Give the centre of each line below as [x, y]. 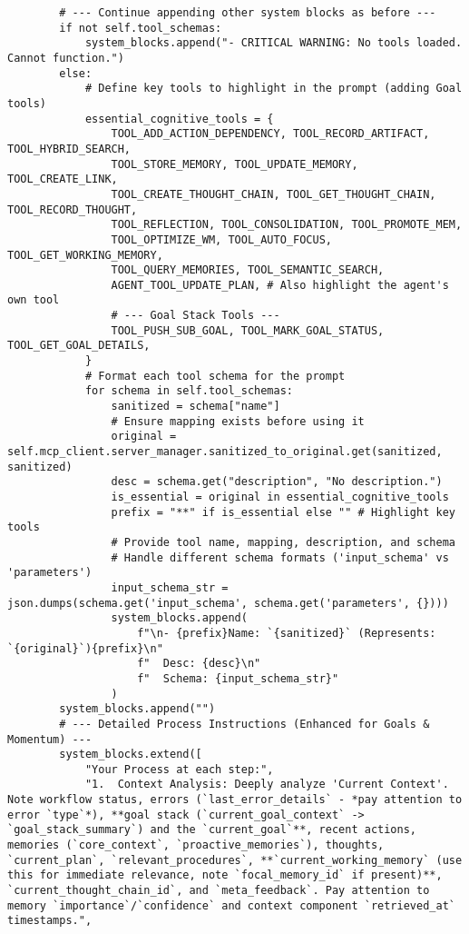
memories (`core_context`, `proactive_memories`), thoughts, [196, 845]
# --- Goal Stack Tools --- [195, 316]
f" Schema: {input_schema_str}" [238, 678]
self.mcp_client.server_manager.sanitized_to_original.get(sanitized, [225, 452]
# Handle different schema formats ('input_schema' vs [280, 557]
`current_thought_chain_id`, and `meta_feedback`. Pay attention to [219, 891]
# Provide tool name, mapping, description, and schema [283, 542]
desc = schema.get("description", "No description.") [277, 482]
